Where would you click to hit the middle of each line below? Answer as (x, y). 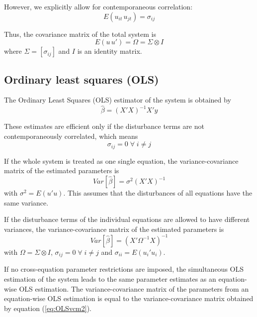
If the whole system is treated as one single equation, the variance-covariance (121, 160)
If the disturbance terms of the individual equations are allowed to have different (127, 219)
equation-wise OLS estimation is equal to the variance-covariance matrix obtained (129, 298)
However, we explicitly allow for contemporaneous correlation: (98, 6)
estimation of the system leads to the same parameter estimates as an (110, 278)
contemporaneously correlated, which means (71, 136)
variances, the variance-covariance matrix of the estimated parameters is (114, 229)
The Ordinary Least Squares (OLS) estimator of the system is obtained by (118, 100)
